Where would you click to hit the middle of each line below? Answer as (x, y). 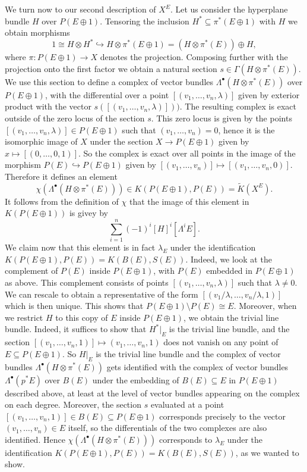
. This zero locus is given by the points (221, 118)
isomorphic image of (41, 141)
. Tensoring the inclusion (145, 21)
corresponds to (186, 439)
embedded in (229, 271)
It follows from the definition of (62, 201)
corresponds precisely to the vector (223, 416)
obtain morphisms (37, 32)
